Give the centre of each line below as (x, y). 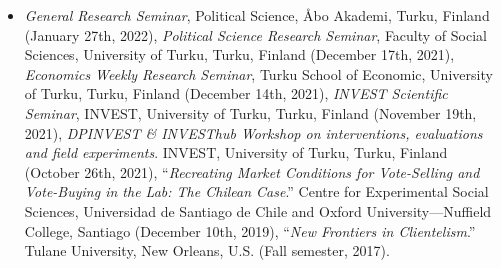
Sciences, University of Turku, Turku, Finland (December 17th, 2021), (239, 54)
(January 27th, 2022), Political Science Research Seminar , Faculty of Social (255, 34)
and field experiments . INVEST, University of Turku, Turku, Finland (236, 152)
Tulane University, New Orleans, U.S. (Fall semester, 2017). (207, 250)
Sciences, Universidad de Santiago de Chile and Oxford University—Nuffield (258, 210)
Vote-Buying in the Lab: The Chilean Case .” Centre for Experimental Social (256, 191)
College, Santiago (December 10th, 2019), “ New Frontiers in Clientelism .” (250, 230)
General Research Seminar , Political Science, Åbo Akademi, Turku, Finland (257, 15)
